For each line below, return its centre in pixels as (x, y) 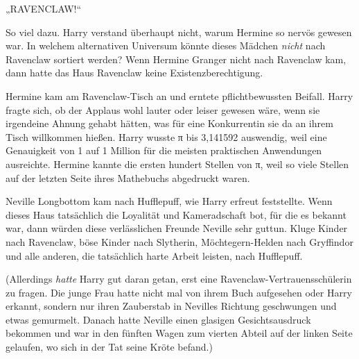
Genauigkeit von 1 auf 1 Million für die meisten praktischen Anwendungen (164, 150)
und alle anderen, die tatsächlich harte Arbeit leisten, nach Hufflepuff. (154, 255)
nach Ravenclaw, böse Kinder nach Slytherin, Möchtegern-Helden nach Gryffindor (179, 241)
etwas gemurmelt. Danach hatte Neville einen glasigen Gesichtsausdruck (158, 319)
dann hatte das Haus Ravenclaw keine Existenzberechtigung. (134, 73)
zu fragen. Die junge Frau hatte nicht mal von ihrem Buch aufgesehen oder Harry (179, 292)
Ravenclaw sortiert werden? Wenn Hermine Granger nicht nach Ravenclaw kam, (176, 59)
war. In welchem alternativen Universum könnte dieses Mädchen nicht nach (166, 45)
